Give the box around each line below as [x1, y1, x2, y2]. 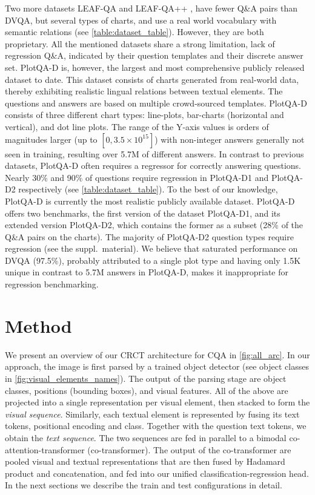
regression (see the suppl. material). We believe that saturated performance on [5, 242, 298, 255]
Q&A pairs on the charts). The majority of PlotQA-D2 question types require [5, 230, 294, 243]
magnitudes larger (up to [5, 133, 98, 145]
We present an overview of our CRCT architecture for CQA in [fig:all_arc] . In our [5, 348, 310, 361]
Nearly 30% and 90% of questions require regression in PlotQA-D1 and [5, 171, 269, 183]
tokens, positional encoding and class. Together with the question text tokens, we [5, 419, 307, 432]
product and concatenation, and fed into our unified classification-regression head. [5, 467, 309, 479]
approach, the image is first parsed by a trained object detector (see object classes [5, 360, 309, 373]
